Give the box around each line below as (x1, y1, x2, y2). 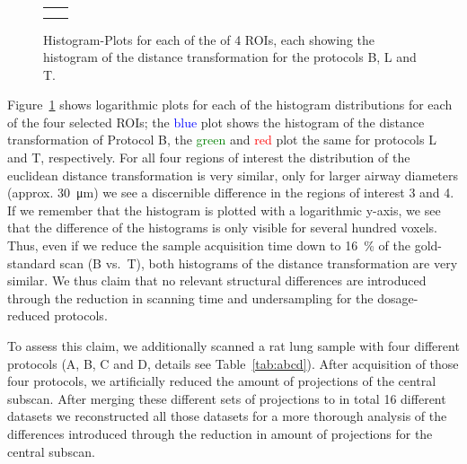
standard (7, 253, 56, 272)
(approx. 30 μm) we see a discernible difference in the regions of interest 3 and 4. (7, 183, 454, 202)
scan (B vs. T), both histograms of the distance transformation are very (59, 253, 458, 272)
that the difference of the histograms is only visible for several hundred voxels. (7, 218, 437, 237)
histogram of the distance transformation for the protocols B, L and (43, 48, 417, 66)
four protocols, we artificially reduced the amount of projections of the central (7, 372, 436, 390)
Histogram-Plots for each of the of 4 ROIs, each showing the (43, 30, 375, 48)
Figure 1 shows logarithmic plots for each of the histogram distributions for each (7, 95, 453, 114)
